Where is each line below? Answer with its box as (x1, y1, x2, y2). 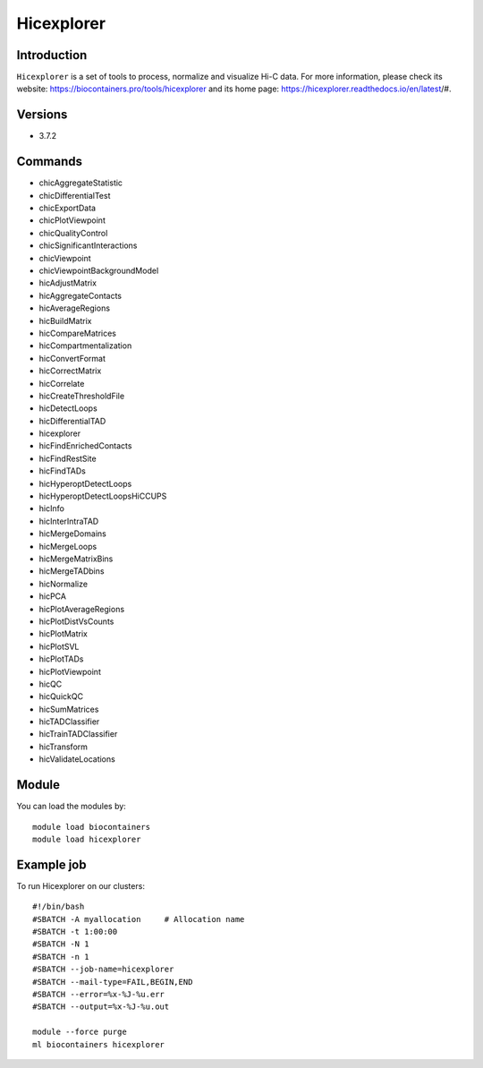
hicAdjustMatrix (38, 278, 97, 288)
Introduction (16, 47, 88, 63)
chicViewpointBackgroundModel (38, 265, 159, 276)
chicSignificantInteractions (38, 240, 138, 251)
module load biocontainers (32, 822, 151, 832)
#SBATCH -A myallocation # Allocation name (32, 914, 245, 924)
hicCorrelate (38, 378, 85, 389)
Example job (16, 857, 87, 872)
